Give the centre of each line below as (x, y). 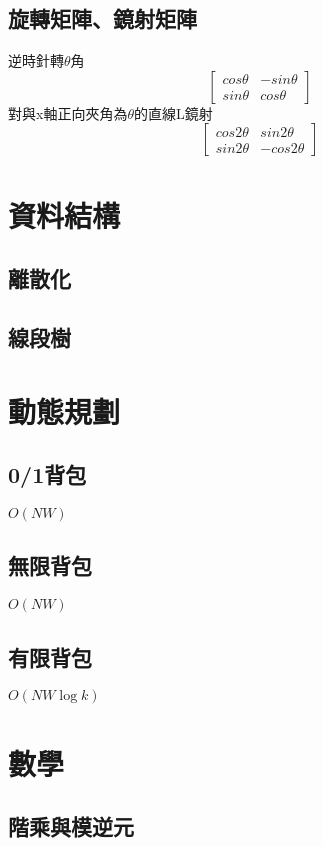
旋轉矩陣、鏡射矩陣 (102, 18)
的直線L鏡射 (173, 112)
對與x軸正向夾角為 (68, 112)
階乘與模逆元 (71, 826)
